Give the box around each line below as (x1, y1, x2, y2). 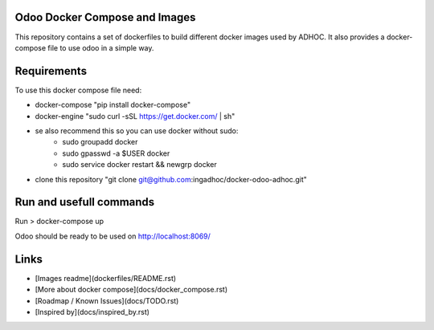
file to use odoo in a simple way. (47, 43, 154, 52)
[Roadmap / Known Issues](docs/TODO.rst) (35, 295, 179, 305)
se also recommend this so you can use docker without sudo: (35, 125, 239, 136)
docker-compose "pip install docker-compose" (35, 100, 191, 110)
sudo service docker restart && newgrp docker (62, 160, 217, 169)
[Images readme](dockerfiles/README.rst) (35, 273, 177, 283)
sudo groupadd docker (62, 137, 138, 147)
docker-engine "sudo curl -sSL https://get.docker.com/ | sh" (35, 111, 235, 120)
